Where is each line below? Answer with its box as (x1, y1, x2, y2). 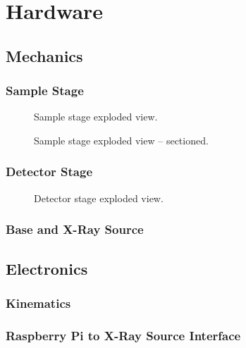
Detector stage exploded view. (34, 190, 164, 205)
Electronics (6, 257, 88, 279)
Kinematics (6, 294, 71, 311)
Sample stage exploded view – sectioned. (34, 132, 209, 147)
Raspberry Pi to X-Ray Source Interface (6, 326, 241, 344)
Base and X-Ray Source (6, 220, 144, 238)
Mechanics (6, 44, 83, 66)
